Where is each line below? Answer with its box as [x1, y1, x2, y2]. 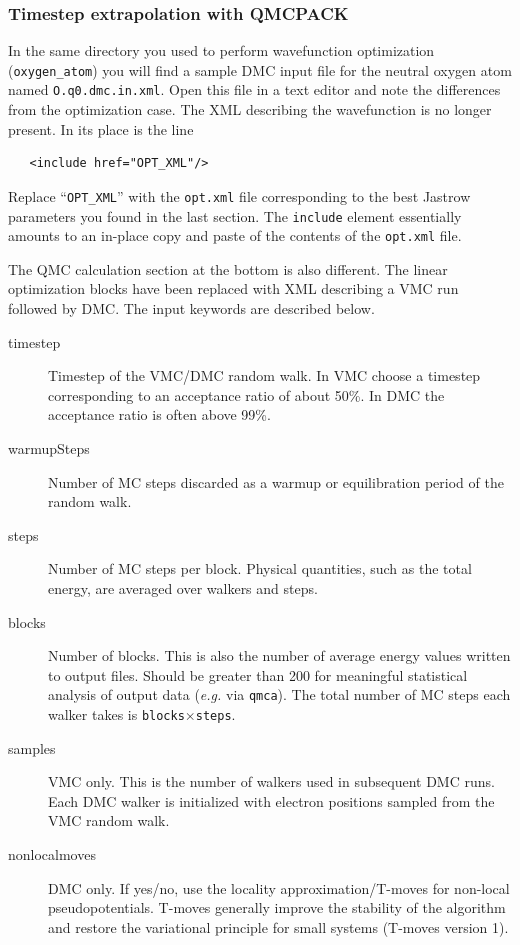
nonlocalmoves [8, 844, 96, 865]
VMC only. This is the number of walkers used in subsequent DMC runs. [48, 771, 495, 792]
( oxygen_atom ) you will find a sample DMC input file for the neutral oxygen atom [8, 59, 512, 80]
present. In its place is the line [8, 118, 194, 139]
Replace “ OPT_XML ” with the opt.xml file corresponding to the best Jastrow [8, 185, 471, 206]
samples [8, 737, 56, 758]
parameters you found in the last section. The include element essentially [8, 205, 462, 226]
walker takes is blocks [48, 704, 185, 725]
